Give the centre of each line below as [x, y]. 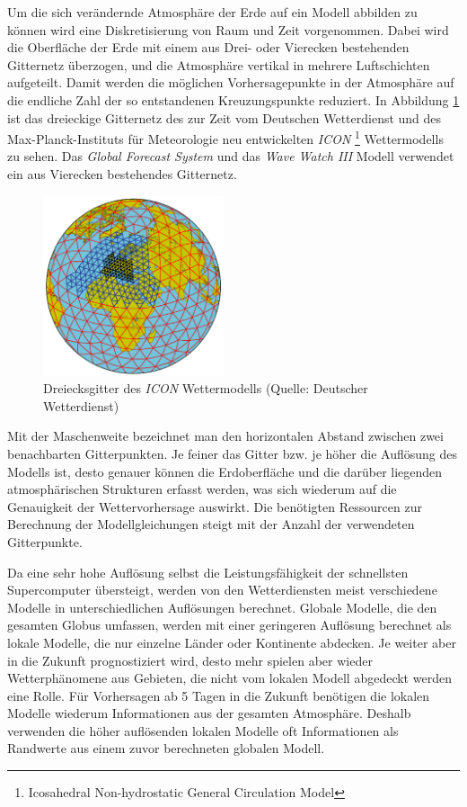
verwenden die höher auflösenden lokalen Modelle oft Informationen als [203, 730]
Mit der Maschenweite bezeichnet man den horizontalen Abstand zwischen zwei [225, 436]
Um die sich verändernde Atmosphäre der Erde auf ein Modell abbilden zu [212, 12]
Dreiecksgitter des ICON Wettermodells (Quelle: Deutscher [206, 388]
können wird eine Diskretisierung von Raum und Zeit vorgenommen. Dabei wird [228, 29]
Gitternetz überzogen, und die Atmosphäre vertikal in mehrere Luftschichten [219, 64]
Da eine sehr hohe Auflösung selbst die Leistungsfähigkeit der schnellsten [208, 572]
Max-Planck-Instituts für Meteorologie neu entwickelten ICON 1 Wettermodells [225, 137]
